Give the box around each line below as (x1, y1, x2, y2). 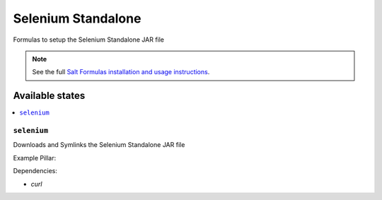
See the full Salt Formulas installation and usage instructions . (32, 68, 210, 76)
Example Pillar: (13, 153, 57, 162)
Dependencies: (13, 167, 58, 175)
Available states (13, 90, 86, 102)
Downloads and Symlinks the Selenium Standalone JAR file (13, 141, 185, 149)
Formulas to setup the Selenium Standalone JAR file (13, 35, 165, 44)
